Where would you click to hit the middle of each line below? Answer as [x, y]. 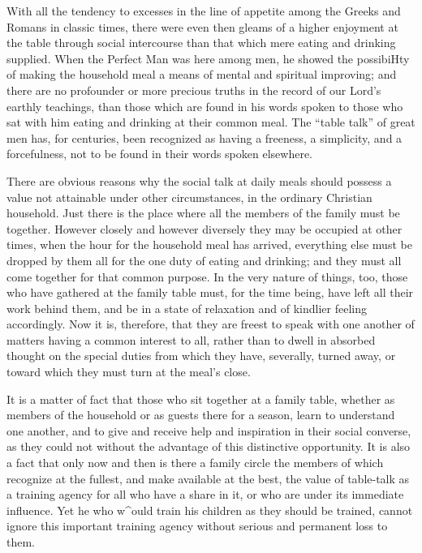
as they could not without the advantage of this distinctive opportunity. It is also [209, 446]
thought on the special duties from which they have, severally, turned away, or [201, 356]
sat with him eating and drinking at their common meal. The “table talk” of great [211, 122]
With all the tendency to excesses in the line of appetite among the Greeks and [204, 11]
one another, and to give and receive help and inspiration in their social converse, [209, 430]
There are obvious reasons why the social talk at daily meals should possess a [199, 180]
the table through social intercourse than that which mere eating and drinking [201, 43]
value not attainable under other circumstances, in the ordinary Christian [189, 197]
